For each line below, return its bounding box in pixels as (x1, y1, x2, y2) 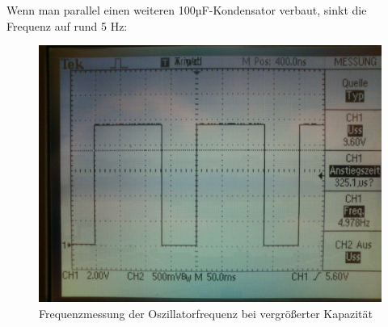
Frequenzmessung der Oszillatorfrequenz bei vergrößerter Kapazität (39, 304, 373, 321)
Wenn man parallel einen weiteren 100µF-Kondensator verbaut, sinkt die (6, 2, 367, 18)
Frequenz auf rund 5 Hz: (6, 17, 128, 34)
